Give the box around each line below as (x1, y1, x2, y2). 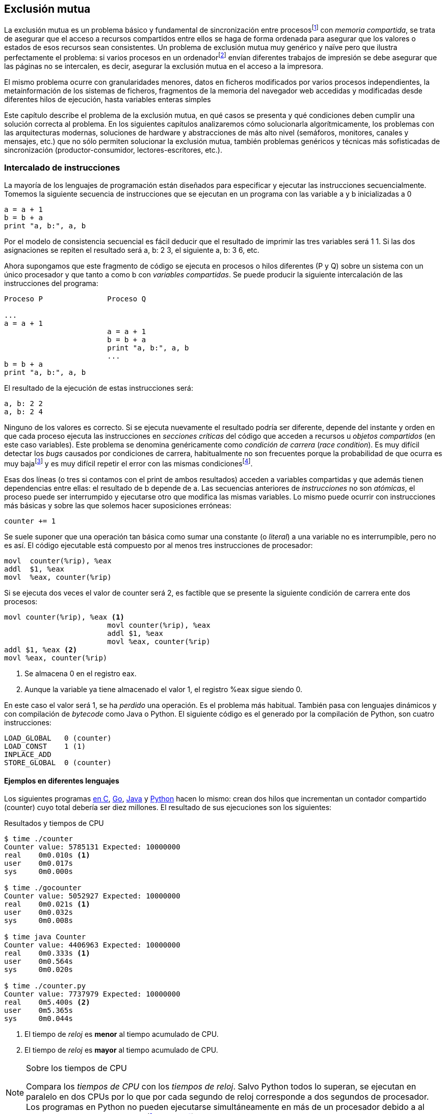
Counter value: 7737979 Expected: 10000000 (4, 990, 180, 999)
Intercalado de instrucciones (4, 162, 120, 173)
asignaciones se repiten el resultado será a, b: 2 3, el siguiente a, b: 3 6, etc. (4, 246, 259, 255)
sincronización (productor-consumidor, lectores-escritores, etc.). (4, 145, 222, 154)
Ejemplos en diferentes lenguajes (4, 776, 119, 785)
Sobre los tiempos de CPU (26, 1063, 127, 1074)
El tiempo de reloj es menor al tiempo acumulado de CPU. (24, 1030, 219, 1039)
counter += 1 (4, 517, 56, 526)
